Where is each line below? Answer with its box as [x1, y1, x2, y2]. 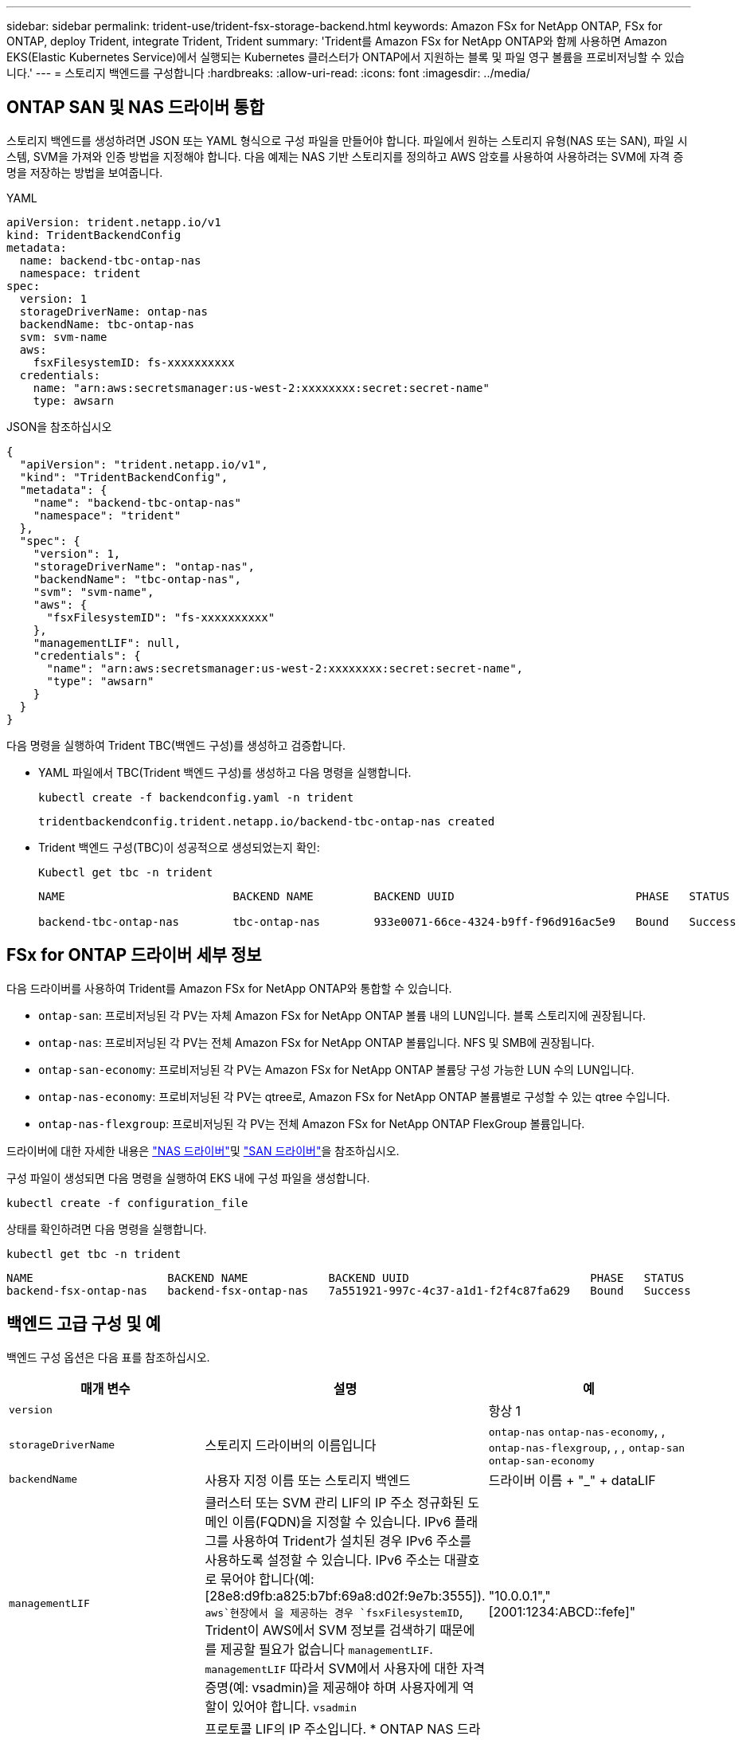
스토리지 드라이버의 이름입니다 [205, 1437, 377, 1454]
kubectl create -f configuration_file [6, 1196, 248, 1209]
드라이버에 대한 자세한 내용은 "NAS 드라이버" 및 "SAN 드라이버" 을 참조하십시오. [6, 1143, 400, 1158]
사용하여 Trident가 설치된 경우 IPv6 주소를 [232, 1532, 472, 1549]
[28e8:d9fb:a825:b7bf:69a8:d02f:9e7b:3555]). [205, 1587, 486, 1604]
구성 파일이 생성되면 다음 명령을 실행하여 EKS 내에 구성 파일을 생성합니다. [6, 1170, 370, 1185]
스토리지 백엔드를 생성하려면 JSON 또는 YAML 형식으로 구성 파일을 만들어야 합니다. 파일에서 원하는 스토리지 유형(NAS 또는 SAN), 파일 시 [6, 133, 688, 147]
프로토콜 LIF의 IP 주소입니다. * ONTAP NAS [205, 1720, 454, 1737]
